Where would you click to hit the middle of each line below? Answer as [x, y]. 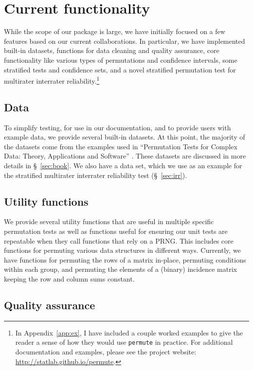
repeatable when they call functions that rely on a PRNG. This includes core [119, 240]
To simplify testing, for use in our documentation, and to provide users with [117, 127]
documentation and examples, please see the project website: [106, 351]
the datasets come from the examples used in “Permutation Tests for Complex [121, 146]
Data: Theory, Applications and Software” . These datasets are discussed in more [125, 156]
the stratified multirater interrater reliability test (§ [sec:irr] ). [96, 175]
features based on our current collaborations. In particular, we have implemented [125, 41]
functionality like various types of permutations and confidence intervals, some [121, 60]
